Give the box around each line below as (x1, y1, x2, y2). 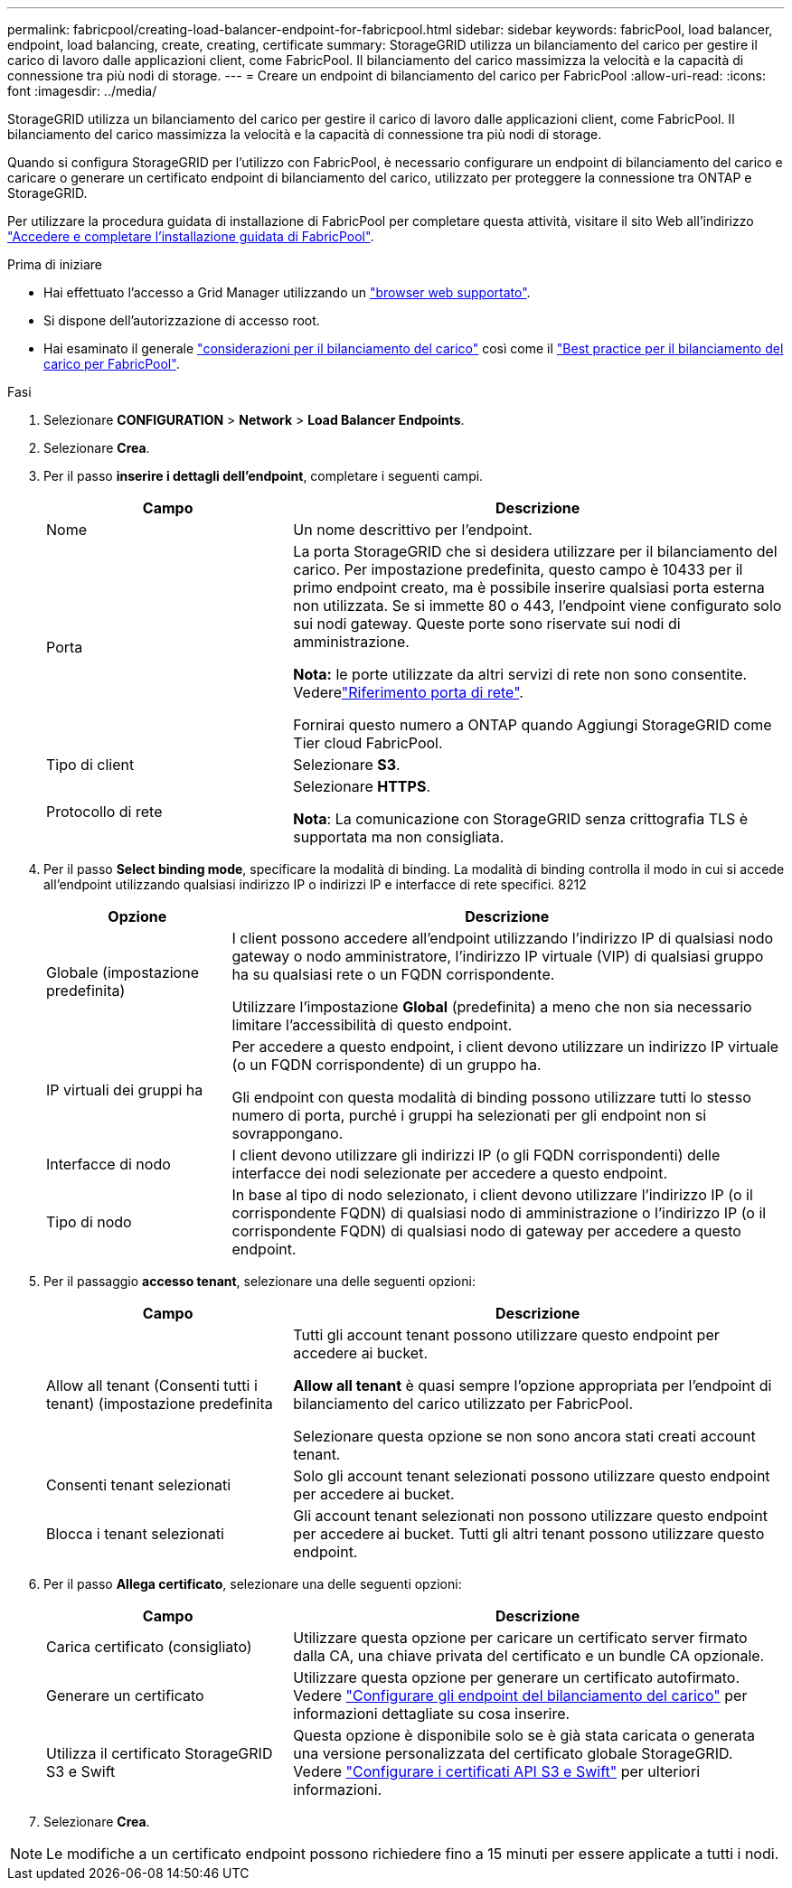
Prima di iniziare (7, 257, 102, 272)
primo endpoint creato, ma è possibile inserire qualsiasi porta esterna (293, 578, 765, 596)
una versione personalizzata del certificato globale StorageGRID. (293, 1744, 733, 1762)
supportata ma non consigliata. (293, 828, 504, 846)
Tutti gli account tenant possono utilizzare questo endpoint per (293, 1326, 720, 1344)
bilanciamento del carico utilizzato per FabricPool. (293, 1395, 633, 1413)
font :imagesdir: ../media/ (7, 83, 157, 99)
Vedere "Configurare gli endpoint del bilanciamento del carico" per (293, 1686, 748, 1705)
